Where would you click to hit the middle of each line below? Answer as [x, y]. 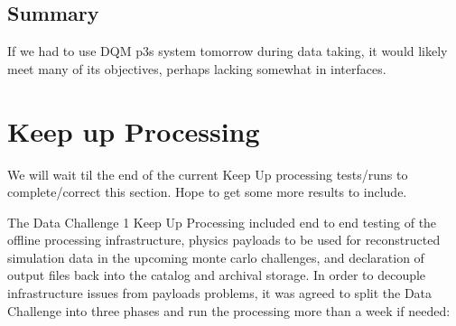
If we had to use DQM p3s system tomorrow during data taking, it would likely [228, 51]
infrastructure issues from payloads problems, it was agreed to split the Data [220, 293]
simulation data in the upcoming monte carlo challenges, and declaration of [216, 257]
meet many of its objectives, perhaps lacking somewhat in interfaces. [197, 68]
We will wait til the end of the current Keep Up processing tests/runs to [208, 174]
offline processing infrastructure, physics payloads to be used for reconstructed [224, 240]
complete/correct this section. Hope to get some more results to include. [207, 192]
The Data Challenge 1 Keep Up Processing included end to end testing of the [222, 222]
